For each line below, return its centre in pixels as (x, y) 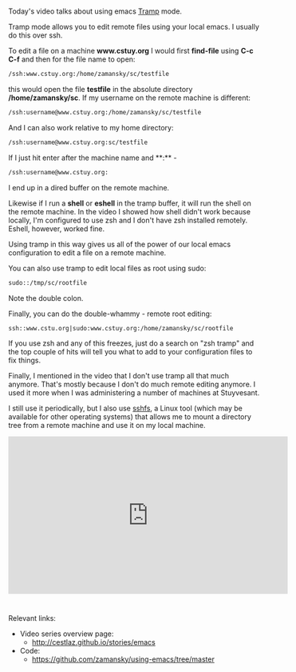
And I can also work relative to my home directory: (91, 127)
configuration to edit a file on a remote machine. (87, 252)
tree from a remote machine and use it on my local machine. (107, 426)
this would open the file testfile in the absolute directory (101, 90)
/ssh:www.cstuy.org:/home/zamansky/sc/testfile (89, 74)
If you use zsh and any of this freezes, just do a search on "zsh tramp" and (131, 343)
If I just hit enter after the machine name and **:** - (93, 158)
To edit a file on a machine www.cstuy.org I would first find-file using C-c (131, 51)
